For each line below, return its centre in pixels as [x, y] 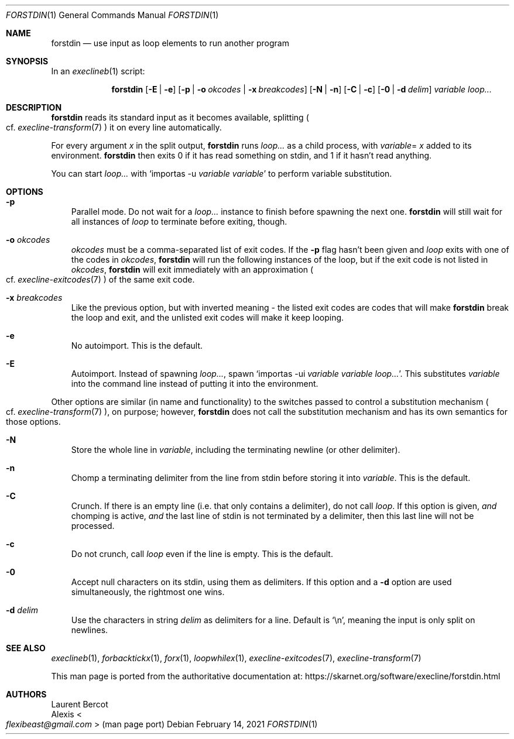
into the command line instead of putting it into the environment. [195, 384]
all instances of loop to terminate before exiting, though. [179, 221]
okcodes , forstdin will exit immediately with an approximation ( [192, 269]
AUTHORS [26, 694]
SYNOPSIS [27, 61]
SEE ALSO [26, 648]
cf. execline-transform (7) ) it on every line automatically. [114, 127]
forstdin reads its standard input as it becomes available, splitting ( [180, 117]
